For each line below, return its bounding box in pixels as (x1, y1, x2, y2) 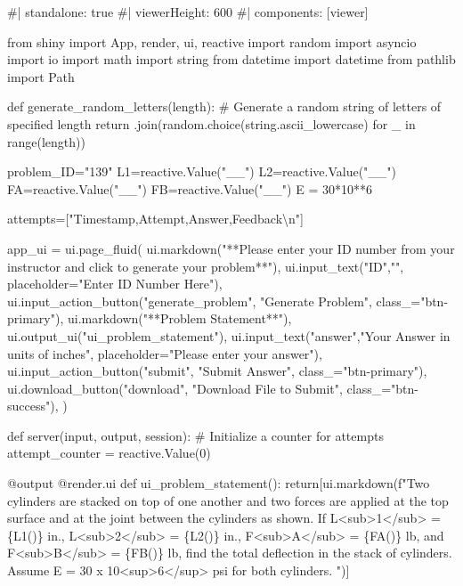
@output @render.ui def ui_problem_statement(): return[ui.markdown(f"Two (7, 474, 430, 492)
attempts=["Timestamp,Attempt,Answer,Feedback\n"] (7, 209, 304, 228)
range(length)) (7, 132, 85, 151)
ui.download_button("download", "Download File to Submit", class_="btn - (7, 378, 418, 397)
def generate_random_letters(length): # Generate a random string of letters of (7, 97, 442, 116)
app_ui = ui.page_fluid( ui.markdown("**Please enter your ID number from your (7, 239, 455, 257)
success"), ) (7, 396, 68, 415)
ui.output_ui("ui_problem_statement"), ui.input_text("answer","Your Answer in (7, 326, 451, 345)
